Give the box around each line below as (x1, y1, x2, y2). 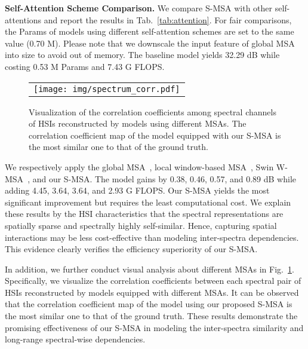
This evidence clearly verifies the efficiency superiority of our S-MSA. (5, 243, 258, 255)
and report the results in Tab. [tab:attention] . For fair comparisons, (44, 13, 292, 26)
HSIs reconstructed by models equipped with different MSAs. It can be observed (5, 286, 299, 298)
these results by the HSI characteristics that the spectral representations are (5, 207, 284, 220)
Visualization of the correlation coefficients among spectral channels (29, 105, 276, 118)
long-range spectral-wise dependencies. (5, 333, 146, 345)
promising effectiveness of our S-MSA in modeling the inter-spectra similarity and (5, 321, 304, 333)
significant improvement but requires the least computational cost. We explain (5, 195, 291, 208)
